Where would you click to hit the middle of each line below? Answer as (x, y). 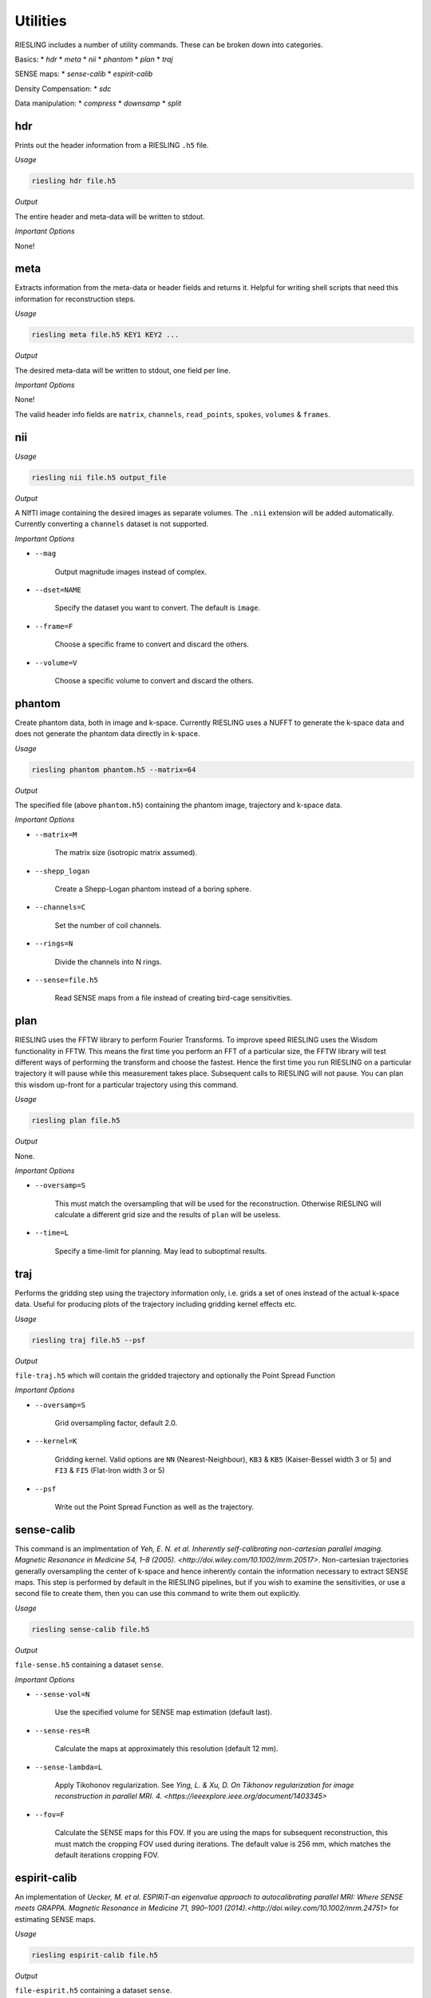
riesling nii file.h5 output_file (99, 477)
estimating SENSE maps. (55, 1919)
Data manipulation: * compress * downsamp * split (98, 103)
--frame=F (54, 626)
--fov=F (50, 1815)
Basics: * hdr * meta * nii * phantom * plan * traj (94, 59)
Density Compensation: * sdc (63, 89)
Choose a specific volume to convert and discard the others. (154, 680)
